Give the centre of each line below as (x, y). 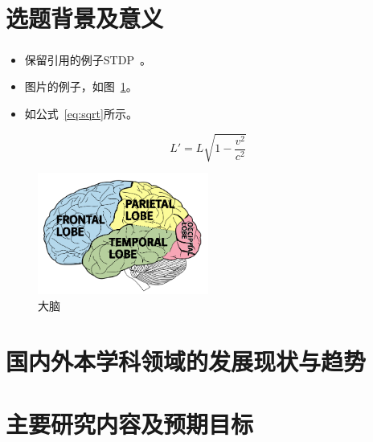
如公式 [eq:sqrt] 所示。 (81, 113)
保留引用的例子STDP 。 (88, 59)
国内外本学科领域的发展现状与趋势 (186, 360)
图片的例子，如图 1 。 (81, 86)
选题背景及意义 (85, 18)
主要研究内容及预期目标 (130, 424)
